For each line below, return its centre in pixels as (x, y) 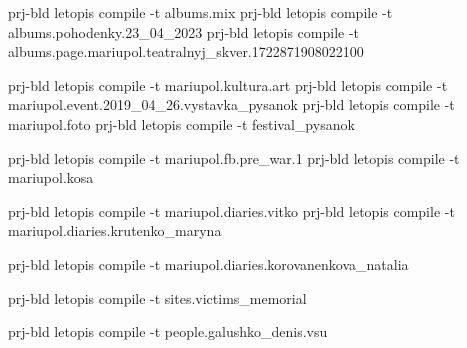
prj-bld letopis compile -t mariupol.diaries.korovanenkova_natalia (208, 263)
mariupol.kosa (51, 177)
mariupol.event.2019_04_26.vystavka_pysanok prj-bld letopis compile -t (231, 104)
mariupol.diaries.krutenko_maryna (115, 230)
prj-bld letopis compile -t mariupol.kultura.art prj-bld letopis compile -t (228, 84)
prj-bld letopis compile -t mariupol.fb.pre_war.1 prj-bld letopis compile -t (234, 157)
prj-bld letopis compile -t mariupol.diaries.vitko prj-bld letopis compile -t (231, 210)
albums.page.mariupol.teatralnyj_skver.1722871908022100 (186, 51)
